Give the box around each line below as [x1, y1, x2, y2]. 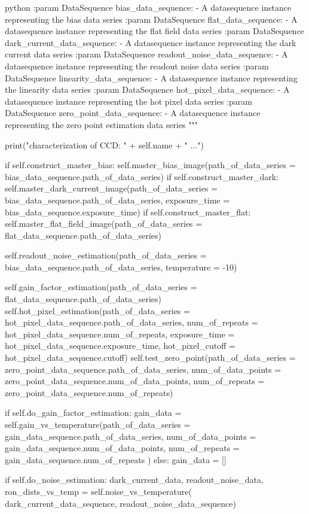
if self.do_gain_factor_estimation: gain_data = [5, 406, 182, 419]
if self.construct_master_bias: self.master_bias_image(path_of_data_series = [5, 159, 296, 171]
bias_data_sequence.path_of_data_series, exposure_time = [5, 193, 230, 206]
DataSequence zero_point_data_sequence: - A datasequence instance [5, 107, 261, 119]
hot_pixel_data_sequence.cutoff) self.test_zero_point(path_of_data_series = [5, 351, 296, 364]
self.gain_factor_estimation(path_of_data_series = [5, 281, 197, 293]
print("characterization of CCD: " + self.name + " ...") [5, 138, 204, 151]
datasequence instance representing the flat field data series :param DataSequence [5, 25, 304, 37]
